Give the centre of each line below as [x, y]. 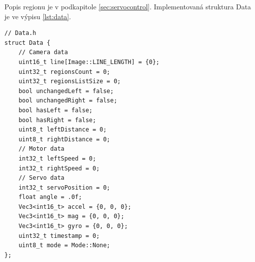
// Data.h [20, 33]
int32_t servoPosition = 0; [64, 187]
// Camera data [43, 52]
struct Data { [28, 43]
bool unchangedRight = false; [68, 101]
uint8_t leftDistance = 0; [63, 130]
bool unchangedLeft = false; [66, 91]
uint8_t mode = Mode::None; [64, 246]
